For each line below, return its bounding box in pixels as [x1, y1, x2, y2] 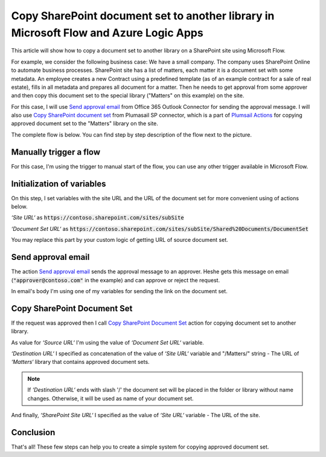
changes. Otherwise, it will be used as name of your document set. [27, 395, 194, 402]
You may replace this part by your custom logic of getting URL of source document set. [11, 236, 229, 244]
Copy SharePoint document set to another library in [11, 9, 275, 22]
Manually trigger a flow [11, 147, 101, 157]
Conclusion [11, 427, 56, 438]
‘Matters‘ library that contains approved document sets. [11, 358, 150, 366]
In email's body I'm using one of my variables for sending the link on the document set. [11, 287, 228, 294]
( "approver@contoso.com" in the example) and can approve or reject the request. [11, 276, 220, 284]
